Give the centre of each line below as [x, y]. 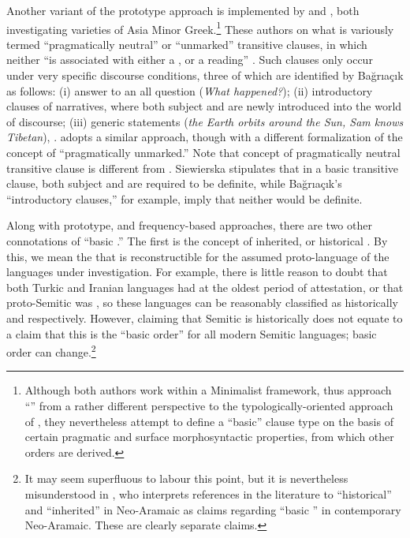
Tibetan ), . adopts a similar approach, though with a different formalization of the [205, 137]
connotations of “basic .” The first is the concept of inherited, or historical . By [197, 240]
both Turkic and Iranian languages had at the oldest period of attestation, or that [205, 287]
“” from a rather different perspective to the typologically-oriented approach [209, 405]
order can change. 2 [51, 351]
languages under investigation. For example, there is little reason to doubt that [197, 272]
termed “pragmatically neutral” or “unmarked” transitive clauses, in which [187, 44]
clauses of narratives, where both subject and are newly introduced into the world [204, 106]
